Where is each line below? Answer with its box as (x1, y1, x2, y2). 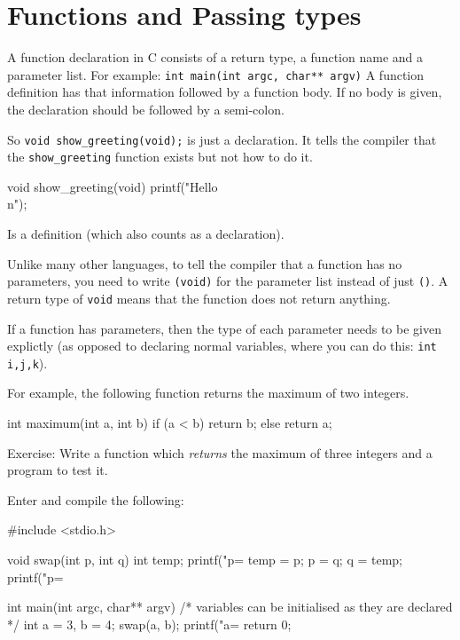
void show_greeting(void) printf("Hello (7, 177, 218, 195)
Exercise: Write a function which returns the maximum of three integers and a (7, 443, 433, 462)
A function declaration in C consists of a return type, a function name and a (7, 48, 423, 67)
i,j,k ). (7, 353, 48, 372)
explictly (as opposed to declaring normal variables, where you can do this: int (7, 336, 437, 355)
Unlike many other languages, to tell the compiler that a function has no (7, 254, 402, 273)
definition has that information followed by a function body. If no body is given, (7, 83, 442, 101)
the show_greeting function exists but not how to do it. (7, 147, 313, 166)
